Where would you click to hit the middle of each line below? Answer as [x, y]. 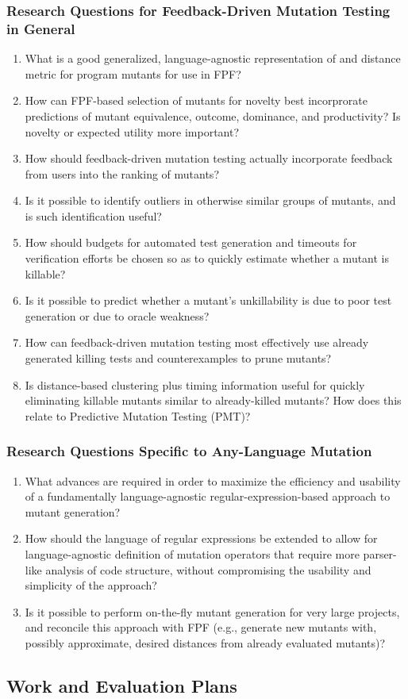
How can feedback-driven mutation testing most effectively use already [197, 342]
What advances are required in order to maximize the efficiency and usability [213, 480]
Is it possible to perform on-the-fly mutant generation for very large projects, [212, 611]
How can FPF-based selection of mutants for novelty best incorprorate [196, 100]
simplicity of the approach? [91, 585]
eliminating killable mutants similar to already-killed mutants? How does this [213, 400]
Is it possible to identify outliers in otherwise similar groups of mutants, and [210, 200]
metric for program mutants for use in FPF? [133, 73]
